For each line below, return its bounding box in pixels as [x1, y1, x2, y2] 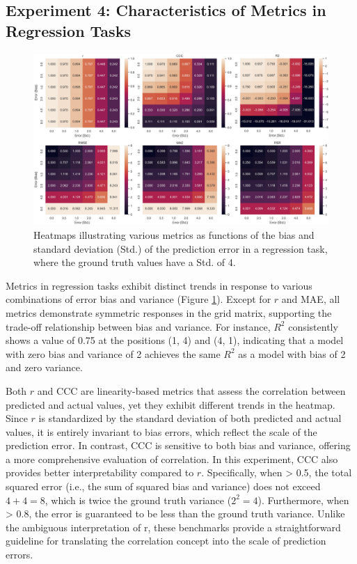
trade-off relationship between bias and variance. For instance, [6, 319, 271, 334]
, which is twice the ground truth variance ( [45, 492, 232, 507]
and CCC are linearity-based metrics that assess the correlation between [37, 383, 346, 398]
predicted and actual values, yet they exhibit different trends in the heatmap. [6, 397, 335, 412]
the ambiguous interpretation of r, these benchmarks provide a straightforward [6, 519, 341, 534]
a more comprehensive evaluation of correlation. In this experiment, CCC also [6, 451, 338, 466]
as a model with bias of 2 [238, 346, 346, 361]
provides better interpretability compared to [6, 465, 194, 480]
